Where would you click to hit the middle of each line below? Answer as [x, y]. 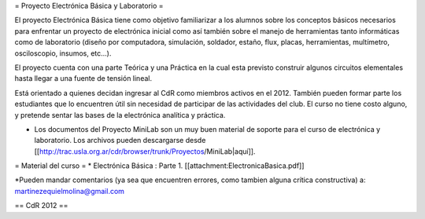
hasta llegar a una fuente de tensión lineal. [83, 78]
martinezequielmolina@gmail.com [70, 191]
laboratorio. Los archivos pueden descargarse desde [120, 141]
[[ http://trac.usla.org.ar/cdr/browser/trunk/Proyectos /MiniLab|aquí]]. [145, 151]
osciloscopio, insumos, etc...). [63, 53]
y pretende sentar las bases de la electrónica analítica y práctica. [120, 115]
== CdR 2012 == [41, 206]
